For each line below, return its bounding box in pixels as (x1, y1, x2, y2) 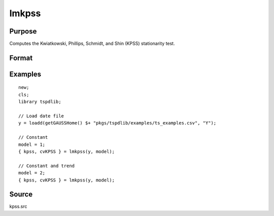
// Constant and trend (18, 163, 75, 169)
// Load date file (18, 113, 64, 119)
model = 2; (18, 170, 46, 176)
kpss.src (9, 203, 27, 209)
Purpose (9, 27, 37, 36)
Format (9, 53, 33, 62)
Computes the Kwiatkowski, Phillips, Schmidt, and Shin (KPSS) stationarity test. (9, 41, 175, 47)
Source (9, 190, 33, 199)
